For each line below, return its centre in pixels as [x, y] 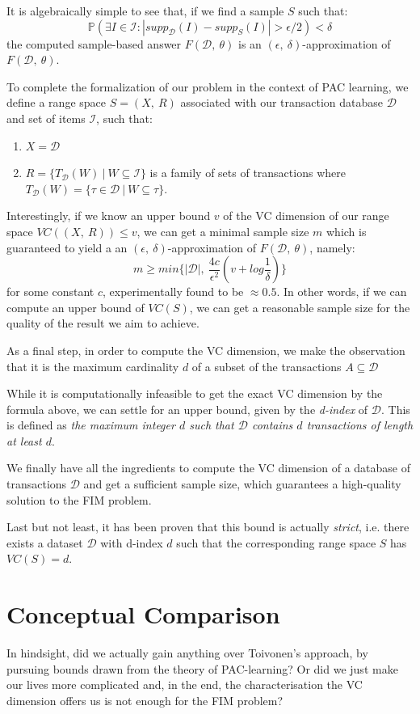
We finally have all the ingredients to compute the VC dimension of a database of [208, 468]
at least [24, 440]
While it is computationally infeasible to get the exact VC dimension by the [195, 393]
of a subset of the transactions [267, 366]
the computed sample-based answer [94, 43]
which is [346, 231]
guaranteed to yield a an [67, 247]
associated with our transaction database [282, 102]
